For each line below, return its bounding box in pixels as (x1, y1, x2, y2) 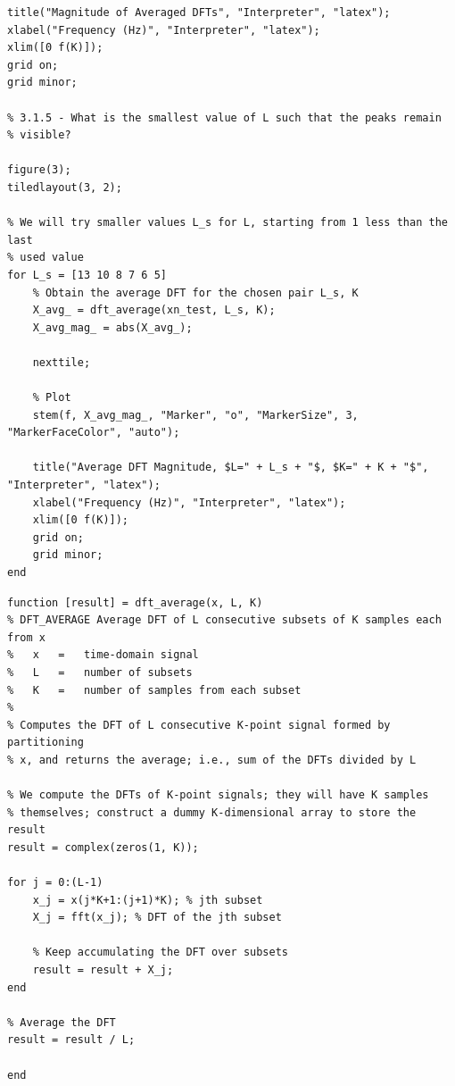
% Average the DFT (7, 1015, 116, 1029)
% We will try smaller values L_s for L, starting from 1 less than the (7, 216, 448, 230)
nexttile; (32, 355, 91, 369)
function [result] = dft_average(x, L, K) (7, 596, 263, 609)
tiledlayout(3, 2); (7, 180, 122, 194)
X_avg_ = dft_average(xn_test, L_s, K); (32, 304, 276, 317)
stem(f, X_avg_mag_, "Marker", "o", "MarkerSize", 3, (32, 408, 359, 422)
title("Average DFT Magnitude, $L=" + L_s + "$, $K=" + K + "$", (32, 461, 429, 474)
